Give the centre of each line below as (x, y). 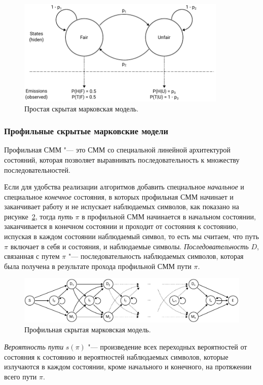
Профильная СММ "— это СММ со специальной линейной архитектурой (117, 150)
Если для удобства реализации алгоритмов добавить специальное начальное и (124, 187)
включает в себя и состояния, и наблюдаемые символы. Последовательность (129, 246)
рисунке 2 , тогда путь (39, 216)
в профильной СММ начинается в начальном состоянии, (169, 216)
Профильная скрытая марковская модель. (88, 330)
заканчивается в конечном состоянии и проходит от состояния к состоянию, (121, 226)
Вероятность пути (34, 346)
